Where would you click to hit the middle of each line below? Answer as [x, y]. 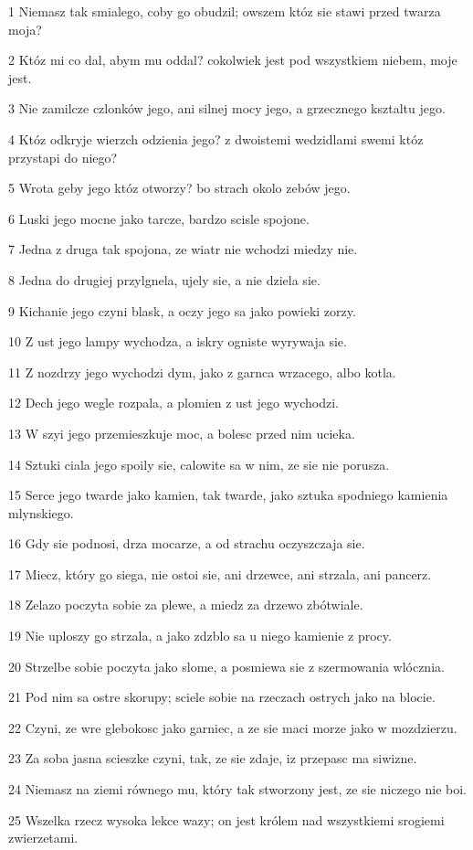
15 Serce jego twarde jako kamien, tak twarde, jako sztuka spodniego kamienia [228, 495]
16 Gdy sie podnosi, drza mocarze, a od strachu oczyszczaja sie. [187, 543]
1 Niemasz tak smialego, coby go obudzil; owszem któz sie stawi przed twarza [225, 11]
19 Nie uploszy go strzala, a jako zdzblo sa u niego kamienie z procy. [200, 636]
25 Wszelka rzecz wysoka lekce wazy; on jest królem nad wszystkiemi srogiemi [226, 819]
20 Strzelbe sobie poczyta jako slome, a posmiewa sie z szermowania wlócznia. [226, 666]
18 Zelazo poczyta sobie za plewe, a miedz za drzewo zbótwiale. [186, 605]
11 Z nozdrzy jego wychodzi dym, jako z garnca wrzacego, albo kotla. [202, 372]
